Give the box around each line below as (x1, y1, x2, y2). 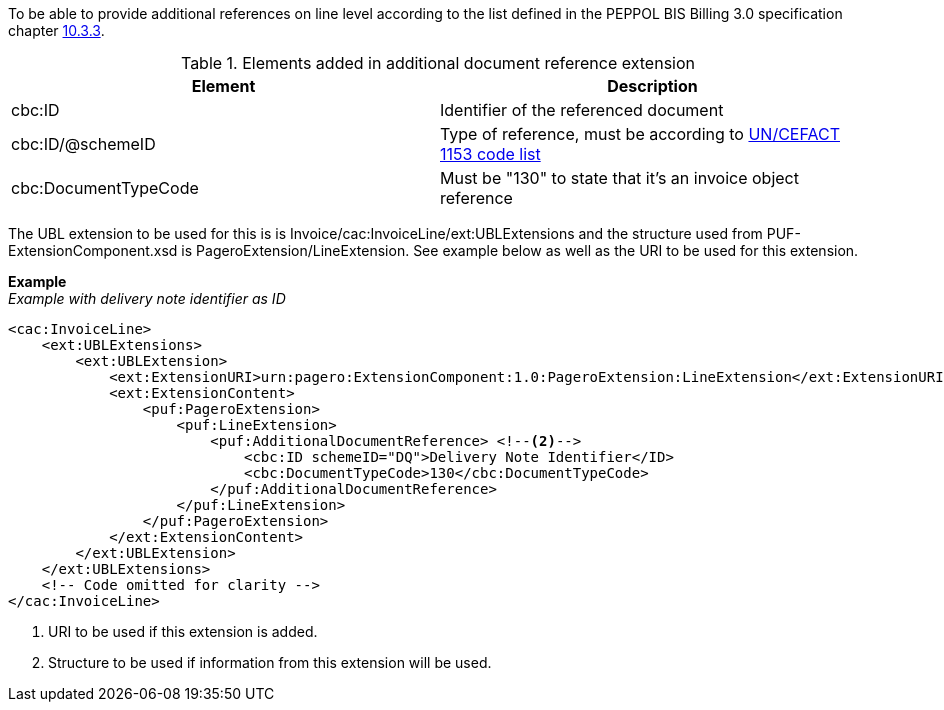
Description (607, 76, 698, 96)
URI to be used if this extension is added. (48, 623, 318, 640)
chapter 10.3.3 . (8, 22, 105, 39)
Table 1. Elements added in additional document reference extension (180, 53, 696, 73)
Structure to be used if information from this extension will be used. (48, 654, 492, 671)
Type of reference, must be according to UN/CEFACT (440, 124, 840, 144)
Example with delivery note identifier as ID (8, 290, 286, 307)
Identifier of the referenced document (440, 100, 724, 120)
